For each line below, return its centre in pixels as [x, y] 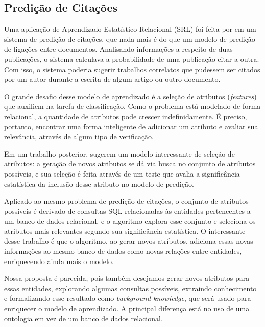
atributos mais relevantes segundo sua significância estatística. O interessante [125, 231]
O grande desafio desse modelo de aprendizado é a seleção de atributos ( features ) [130, 96]
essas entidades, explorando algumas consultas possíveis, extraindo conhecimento [130, 288]
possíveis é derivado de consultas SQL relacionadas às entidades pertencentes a [127, 211]
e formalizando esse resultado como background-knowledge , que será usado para [128, 298]
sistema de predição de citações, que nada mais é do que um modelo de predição [130, 39]
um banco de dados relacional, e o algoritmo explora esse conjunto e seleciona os [130, 221]
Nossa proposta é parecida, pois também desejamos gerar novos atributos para [127, 278]
